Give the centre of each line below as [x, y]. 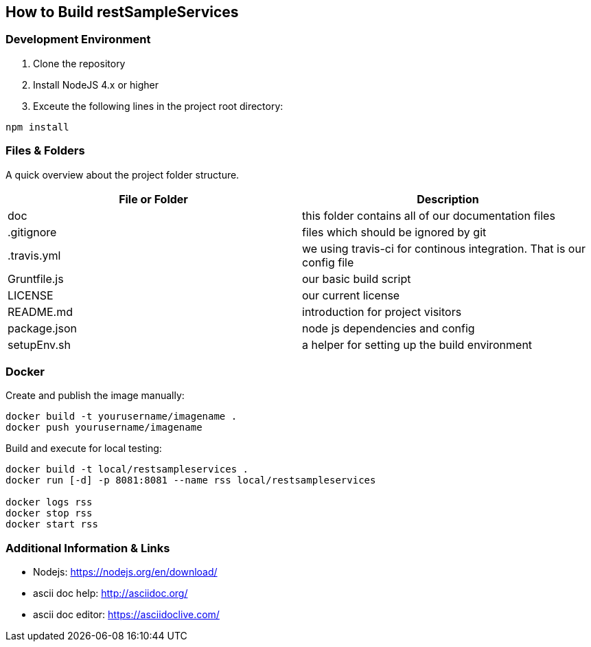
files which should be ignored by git [394, 232]
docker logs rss [49, 502]
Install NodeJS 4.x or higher [96, 84]
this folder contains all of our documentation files [429, 215]
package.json [42, 328]
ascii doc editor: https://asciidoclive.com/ [126, 615]
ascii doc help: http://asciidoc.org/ [111, 593]
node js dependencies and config [389, 328]
